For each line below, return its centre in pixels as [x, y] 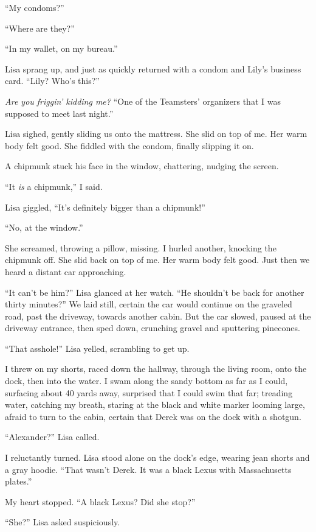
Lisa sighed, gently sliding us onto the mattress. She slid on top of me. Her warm [156, 134]
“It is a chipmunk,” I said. [54, 186]
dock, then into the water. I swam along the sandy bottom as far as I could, [146, 381]
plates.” [19, 481]
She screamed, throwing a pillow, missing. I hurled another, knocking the [141, 247]
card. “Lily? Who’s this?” [52, 81]
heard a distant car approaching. [66, 271]
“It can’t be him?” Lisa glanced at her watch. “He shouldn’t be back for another [155, 292]
